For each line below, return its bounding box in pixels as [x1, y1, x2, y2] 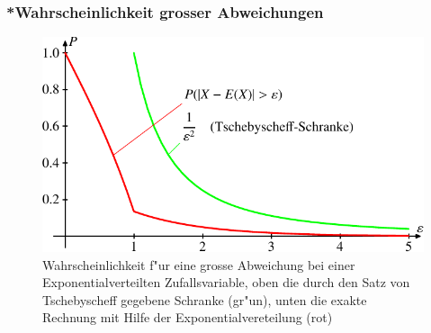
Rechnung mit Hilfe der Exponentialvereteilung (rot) [42, 308, 333, 327]
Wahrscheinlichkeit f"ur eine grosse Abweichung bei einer [42, 255, 355, 274]
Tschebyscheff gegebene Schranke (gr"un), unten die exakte [42, 290, 367, 309]
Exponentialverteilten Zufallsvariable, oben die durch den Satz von [42, 273, 410, 292]
